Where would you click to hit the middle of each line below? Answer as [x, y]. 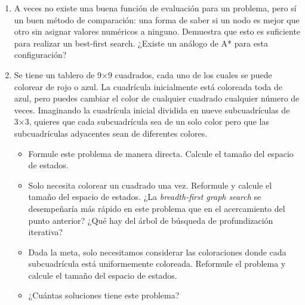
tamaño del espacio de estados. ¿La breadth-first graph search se [145, 197]
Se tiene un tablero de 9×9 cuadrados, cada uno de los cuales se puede [143, 74]
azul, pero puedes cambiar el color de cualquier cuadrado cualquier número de [157, 98]
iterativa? [46, 232]
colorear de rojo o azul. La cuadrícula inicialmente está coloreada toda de [148, 86]
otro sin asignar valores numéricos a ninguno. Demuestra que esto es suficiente [157, 31]
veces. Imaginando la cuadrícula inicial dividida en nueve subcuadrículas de [152, 110]
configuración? [40, 55]
